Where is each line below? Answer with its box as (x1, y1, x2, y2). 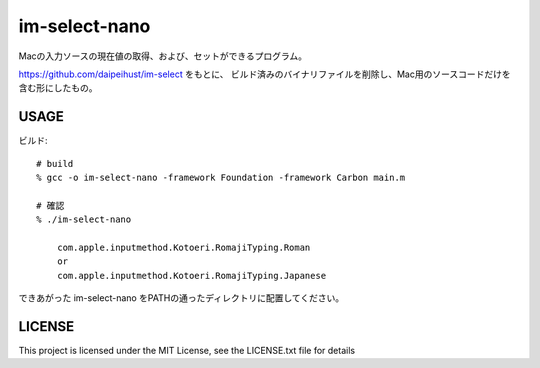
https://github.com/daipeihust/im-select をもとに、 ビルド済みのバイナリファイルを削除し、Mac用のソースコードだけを (18, 68, 511, 80)
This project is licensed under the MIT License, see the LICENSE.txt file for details (18, 345, 355, 357)
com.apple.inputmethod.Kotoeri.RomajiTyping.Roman (56, 241, 311, 253)
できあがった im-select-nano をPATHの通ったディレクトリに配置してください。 (18, 292, 345, 304)
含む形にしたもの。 (18, 82, 98, 94)
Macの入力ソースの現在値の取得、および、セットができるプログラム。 (18, 50, 308, 62)
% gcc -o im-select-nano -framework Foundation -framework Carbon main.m (36, 172, 406, 184)
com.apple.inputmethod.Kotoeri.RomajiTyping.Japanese (56, 270, 327, 281)
